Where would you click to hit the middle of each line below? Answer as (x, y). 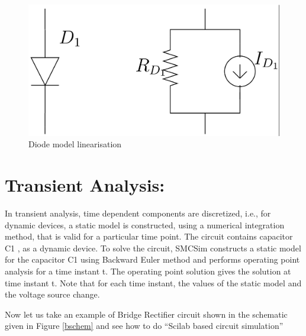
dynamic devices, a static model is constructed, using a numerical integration (145, 224)
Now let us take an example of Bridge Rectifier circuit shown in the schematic (146, 314)
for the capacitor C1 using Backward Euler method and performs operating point (152, 259)
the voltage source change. (52, 294)
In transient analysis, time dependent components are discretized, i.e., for (138, 213)
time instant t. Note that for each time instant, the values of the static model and (153, 282)
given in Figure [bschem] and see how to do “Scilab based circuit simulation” (144, 326)
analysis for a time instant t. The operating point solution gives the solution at (148, 271)
